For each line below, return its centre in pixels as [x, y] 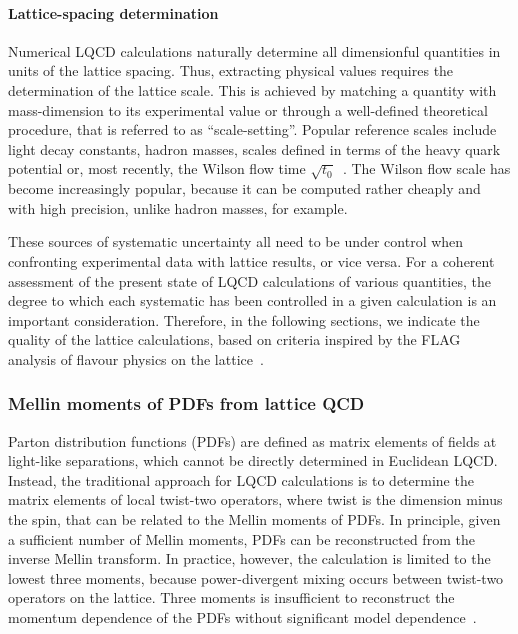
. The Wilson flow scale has [426, 168]
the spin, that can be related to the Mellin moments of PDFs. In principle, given [254, 519]
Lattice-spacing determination [113, 12]
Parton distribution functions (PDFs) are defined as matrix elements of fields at [252, 440]
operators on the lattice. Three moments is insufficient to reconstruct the [231, 597]
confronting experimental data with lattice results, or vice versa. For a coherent [251, 260]
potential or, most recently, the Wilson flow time [157, 168]
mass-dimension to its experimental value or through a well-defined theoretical [248, 109]
